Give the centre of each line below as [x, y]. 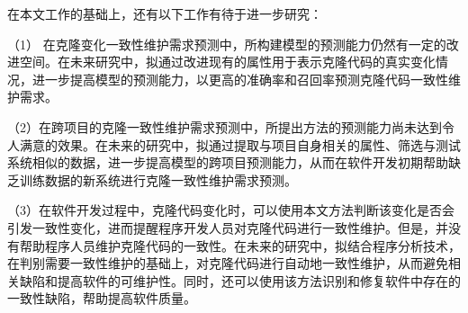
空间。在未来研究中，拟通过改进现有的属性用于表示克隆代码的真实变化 [227, 62]
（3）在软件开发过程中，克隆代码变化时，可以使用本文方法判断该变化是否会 [231, 210]
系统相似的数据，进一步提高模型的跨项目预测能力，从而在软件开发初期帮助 [228, 162]
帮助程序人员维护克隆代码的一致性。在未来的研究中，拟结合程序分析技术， [240, 245]
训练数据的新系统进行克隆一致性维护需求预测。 [158, 179]
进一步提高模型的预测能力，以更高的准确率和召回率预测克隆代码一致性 [240, 79]
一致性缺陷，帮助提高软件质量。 [102, 298]
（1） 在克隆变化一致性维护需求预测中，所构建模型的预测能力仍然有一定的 [227, 44]
